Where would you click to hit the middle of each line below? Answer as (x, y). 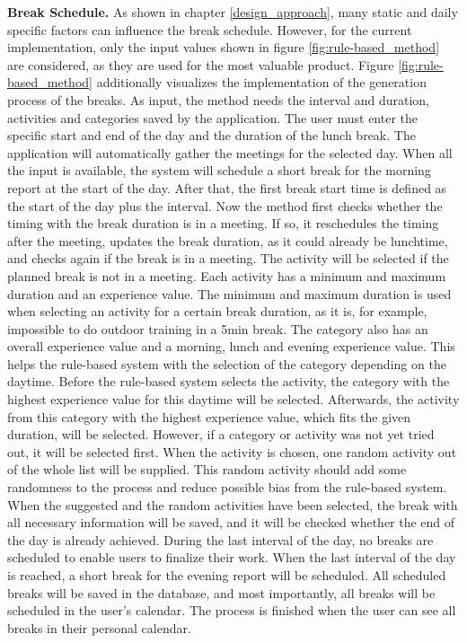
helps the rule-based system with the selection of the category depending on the (227, 363)
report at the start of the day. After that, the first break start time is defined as (227, 187)
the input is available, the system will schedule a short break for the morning (219, 170)
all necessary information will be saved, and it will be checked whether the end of (231, 522)
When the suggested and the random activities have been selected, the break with (233, 504)
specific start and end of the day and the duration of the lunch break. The (211, 135)
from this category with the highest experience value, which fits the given (209, 416)
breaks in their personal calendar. (99, 627)
